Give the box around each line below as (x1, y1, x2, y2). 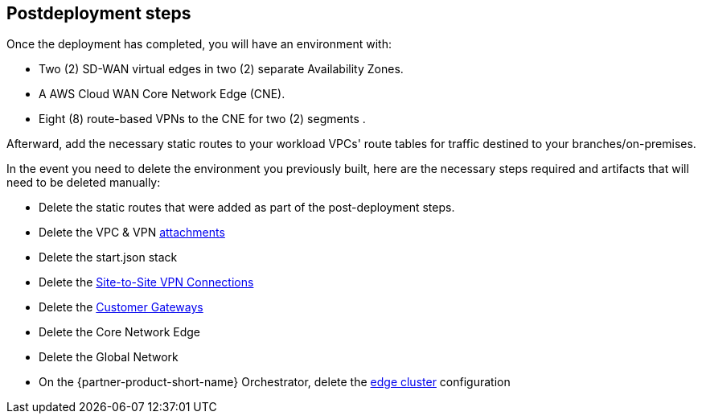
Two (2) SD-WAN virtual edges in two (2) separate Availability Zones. (39, 62, 404, 76)
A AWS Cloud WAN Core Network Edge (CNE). (39, 87, 285, 101)
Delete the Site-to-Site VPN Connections (39, 275, 254, 290)
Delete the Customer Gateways (39, 300, 203, 315)
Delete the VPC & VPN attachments (39, 225, 225, 240)
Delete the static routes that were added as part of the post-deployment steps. (39, 200, 455, 215)
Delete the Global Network (39, 350, 179, 364)
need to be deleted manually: (6, 175, 161, 190)
